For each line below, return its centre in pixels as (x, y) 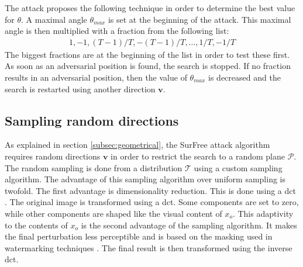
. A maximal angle (54, 19)
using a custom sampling (238, 167)
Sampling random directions (92, 120)
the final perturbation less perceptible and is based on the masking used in (139, 236)
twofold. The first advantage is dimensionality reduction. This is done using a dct (150, 190)
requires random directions (53, 156)
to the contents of (36, 225)
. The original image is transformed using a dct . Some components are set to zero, (152, 202)
